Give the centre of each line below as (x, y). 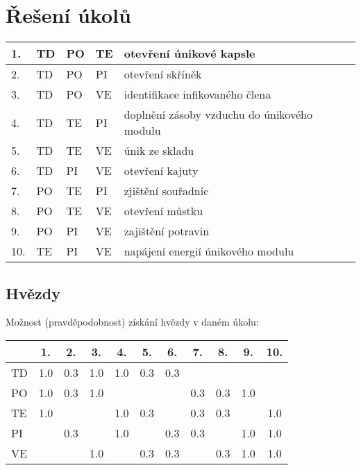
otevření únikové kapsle (190, 53)
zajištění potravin (167, 231)
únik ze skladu (159, 151)
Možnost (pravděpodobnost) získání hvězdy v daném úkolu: (132, 322)
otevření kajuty (161, 171)
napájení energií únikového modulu (209, 251)
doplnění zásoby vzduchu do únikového (218, 115)
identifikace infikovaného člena (198, 94)
